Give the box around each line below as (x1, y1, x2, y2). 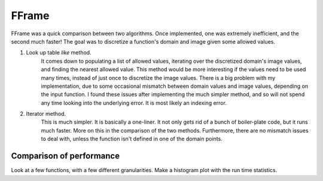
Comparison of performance (11, 151, 120, 161)
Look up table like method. (26, 49, 92, 56)
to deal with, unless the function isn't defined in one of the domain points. (41, 135, 223, 143)
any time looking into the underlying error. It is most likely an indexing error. (41, 99, 227, 106)
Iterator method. (26, 111, 66, 118)
